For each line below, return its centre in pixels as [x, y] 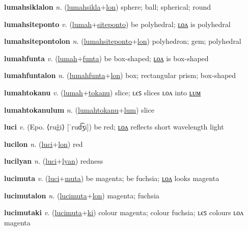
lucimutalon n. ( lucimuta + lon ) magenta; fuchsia [82, 195]
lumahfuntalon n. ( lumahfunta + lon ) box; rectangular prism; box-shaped [120, 75]
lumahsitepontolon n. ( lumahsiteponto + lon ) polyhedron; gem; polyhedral [123, 41]
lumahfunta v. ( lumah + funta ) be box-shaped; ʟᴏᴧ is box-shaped [106, 58]
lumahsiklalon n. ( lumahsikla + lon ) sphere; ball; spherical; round [108, 7]
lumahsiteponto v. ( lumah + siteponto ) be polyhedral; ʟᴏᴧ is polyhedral [117, 24]
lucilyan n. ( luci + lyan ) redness [54, 161]
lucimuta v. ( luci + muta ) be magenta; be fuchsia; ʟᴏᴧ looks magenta [112, 178]
